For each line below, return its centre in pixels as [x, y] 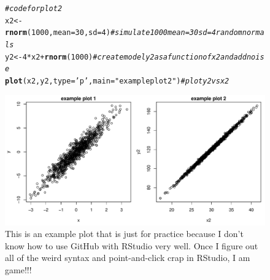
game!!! [18, 269]
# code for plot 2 [34, 9]
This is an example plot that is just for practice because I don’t [124, 234]
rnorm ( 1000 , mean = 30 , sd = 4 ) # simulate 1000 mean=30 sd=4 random [124, 33]
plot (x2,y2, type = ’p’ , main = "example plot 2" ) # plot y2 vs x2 [117, 81]
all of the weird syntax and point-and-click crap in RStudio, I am [128, 258]
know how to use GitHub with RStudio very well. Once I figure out [132, 245]
